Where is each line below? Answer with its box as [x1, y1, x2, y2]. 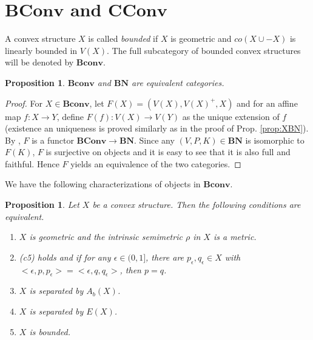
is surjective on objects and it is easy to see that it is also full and [45, 145, 291, 158]
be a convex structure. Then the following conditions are [92, 198, 301, 211]
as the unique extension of [182, 110, 280, 122]
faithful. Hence [5, 157, 59, 170]
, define [56, 110, 84, 122]
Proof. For [5, 96, 43, 109]
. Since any [134, 133, 175, 146]
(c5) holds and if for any [19, 250, 111, 263]
